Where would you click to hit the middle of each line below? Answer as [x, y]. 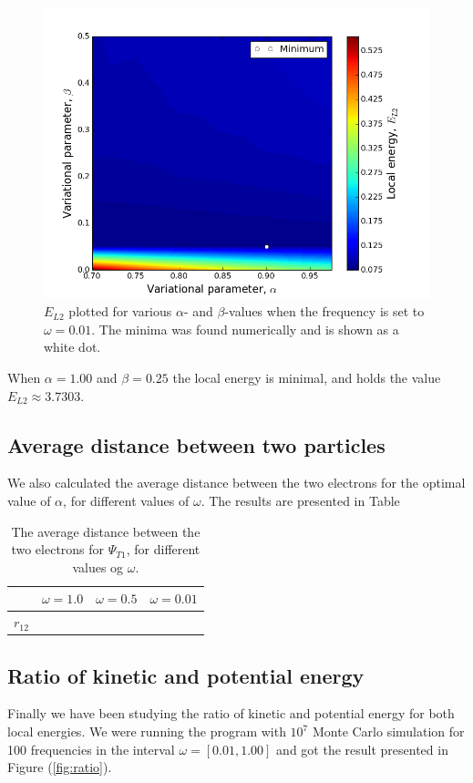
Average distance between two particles [196, 444]
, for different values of [126, 500]
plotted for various [120, 311]
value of [29, 500]
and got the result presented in [362, 749]
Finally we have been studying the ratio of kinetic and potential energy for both [231, 713]
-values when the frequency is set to [324, 311]
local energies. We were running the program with [147, 731]
